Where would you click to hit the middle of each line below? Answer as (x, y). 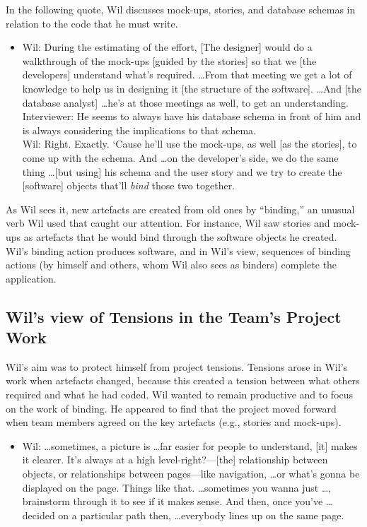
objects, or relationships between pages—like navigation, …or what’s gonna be (191, 474)
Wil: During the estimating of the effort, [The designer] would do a (167, 47)
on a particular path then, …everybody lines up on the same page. (201, 515)
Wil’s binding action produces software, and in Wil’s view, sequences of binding (178, 250)
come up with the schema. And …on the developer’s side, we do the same (180, 157)
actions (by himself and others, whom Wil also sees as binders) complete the (171, 265)
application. (31, 278)
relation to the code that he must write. (92, 23)
